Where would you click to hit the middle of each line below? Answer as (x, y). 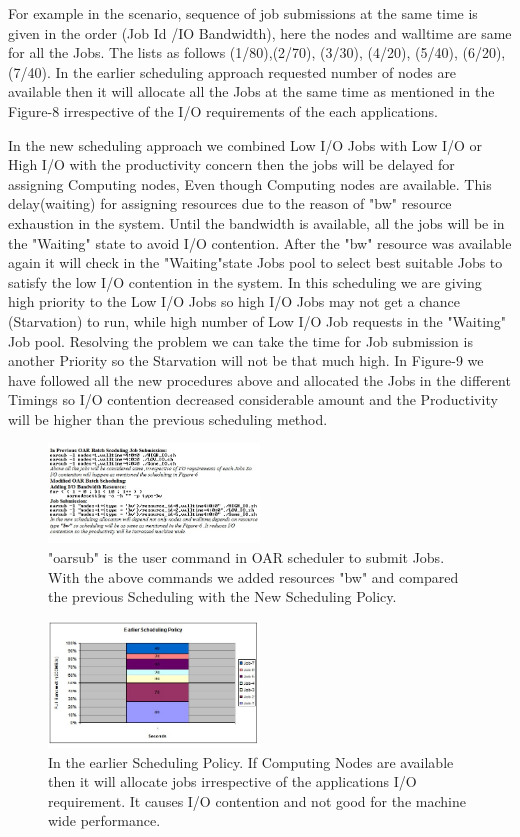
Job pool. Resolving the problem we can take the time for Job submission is (240, 340)
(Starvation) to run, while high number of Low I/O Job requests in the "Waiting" (257, 320)
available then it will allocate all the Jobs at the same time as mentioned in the (251, 91)
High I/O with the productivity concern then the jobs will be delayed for (231, 164)
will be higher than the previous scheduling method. (168, 418)
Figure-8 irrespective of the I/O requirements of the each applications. (223, 110)
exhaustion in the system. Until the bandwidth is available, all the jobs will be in (256, 222)
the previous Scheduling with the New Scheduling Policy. (222, 596)
